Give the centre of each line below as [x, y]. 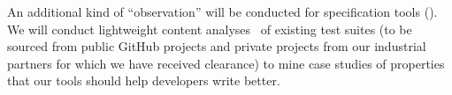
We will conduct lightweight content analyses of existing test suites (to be [210, 29]
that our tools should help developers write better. [144, 80]
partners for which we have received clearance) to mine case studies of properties [226, 63]
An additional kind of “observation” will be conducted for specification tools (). [222, 11]
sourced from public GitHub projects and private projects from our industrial [217, 46]
